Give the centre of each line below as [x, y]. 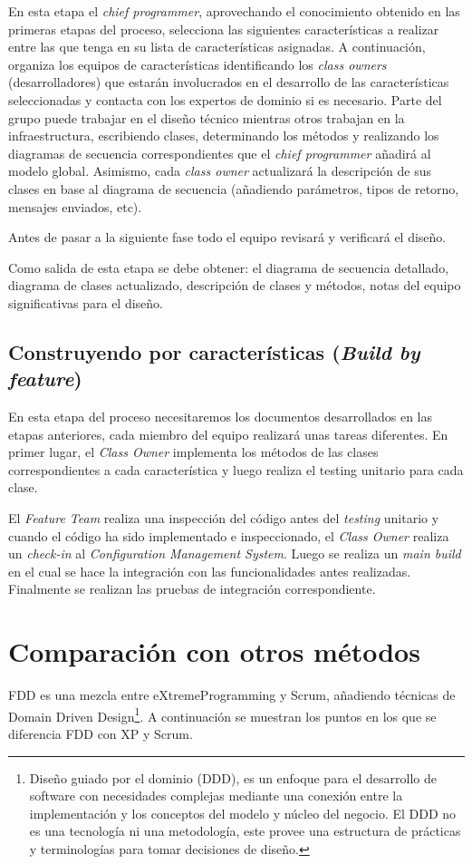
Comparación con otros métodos [214, 651]
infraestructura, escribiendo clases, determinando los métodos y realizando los [224, 136]
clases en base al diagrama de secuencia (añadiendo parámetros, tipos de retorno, [234, 188]
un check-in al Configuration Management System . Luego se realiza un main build [235, 553]
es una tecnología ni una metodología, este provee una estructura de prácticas [245, 831]
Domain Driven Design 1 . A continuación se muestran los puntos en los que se [222, 714]
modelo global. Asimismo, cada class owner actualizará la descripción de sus [220, 171]
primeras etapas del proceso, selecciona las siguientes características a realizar [224, 29]
